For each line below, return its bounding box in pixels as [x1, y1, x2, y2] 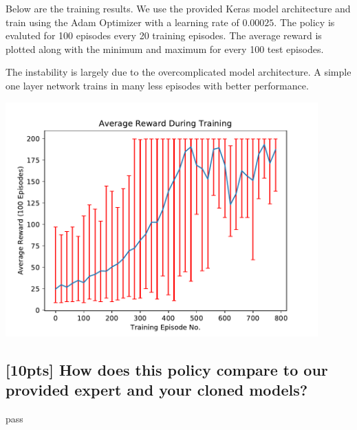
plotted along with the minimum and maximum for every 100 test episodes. [6, 41, 324, 56]
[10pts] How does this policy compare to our [6, 358, 328, 380]
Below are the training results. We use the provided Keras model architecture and [6, 1, 351, 15]
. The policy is [274, 14, 335, 29]
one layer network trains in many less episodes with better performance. [6, 78, 309, 92]
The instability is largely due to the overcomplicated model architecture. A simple [6, 65, 351, 79]
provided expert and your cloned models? [6, 379, 308, 400]
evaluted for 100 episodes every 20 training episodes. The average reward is [6, 28, 322, 43]
